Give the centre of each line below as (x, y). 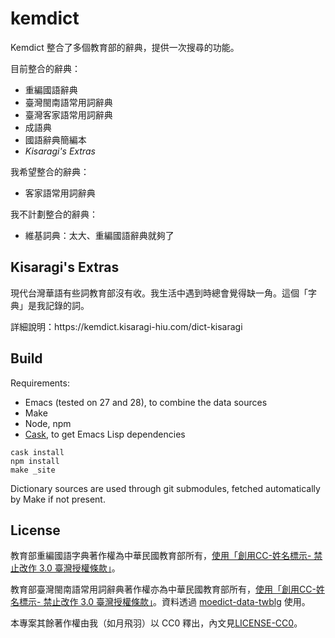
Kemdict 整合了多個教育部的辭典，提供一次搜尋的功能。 (125, 47)
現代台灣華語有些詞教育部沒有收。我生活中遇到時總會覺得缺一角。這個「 (159, 293)
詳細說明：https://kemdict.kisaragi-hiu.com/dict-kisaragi (126, 326)
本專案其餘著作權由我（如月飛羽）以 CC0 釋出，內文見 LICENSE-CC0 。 (156, 623)
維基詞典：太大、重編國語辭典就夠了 (99, 235)
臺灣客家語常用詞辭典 (68, 114)
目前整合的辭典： (45, 68)
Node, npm (48, 423)
